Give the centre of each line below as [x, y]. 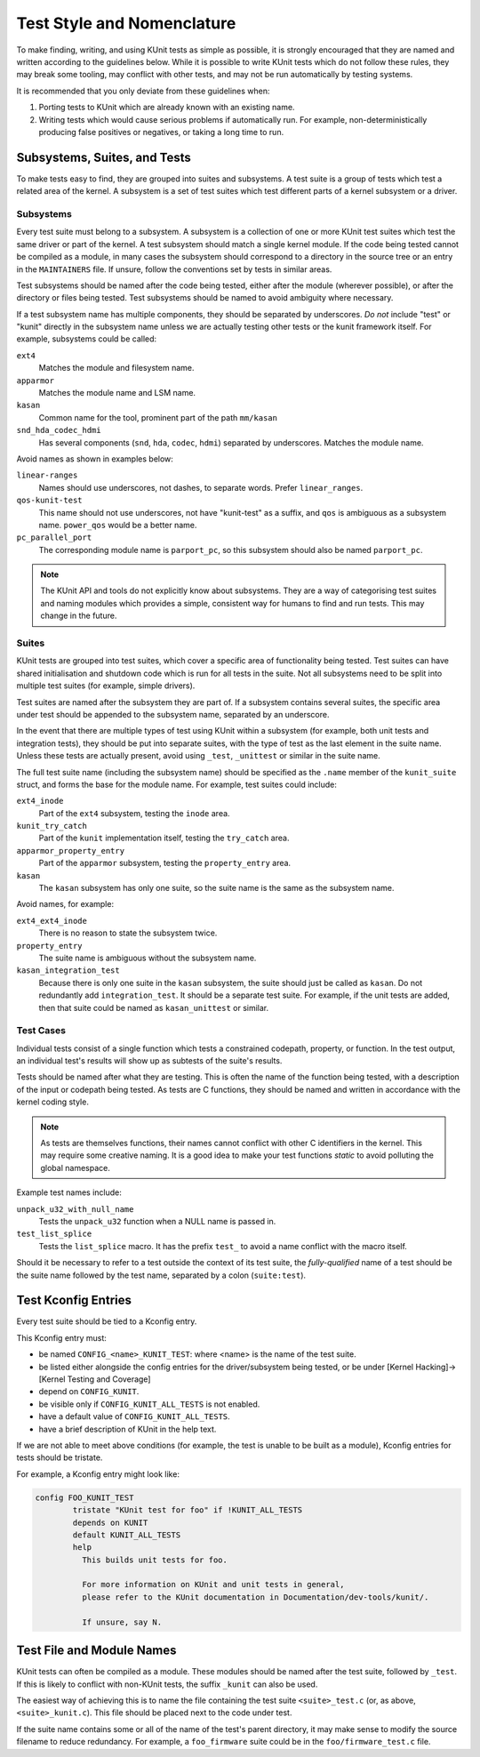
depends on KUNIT [110, 1522]
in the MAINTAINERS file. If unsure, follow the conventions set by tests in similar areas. [174, 269]
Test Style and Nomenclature [126, 23]
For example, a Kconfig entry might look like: [98, 1474]
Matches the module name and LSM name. [117, 393]
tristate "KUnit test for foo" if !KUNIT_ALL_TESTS [188, 1510]
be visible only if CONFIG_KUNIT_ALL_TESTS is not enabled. [149, 1404]
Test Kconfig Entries [74, 1300]
